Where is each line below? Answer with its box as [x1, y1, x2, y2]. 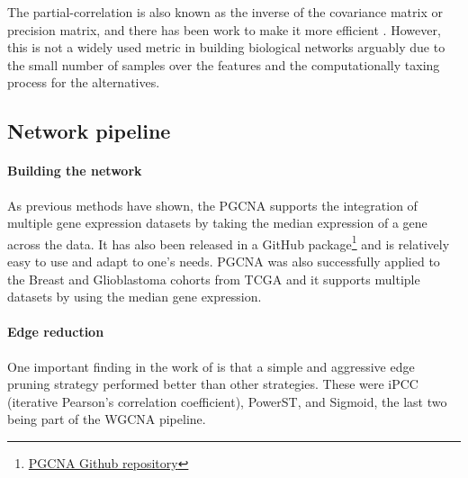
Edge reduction [7, 322, 104, 341]
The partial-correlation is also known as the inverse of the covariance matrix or [7, 3, 443, 21]
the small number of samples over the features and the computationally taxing [7, 55, 440, 74]
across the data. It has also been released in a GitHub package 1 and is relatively [7, 231, 450, 253]
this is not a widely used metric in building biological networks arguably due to [7, 38, 445, 57]
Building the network [7, 161, 142, 180]
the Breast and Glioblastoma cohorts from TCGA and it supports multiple [7, 269, 420, 288]
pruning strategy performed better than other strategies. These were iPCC [7, 374, 418, 393]
